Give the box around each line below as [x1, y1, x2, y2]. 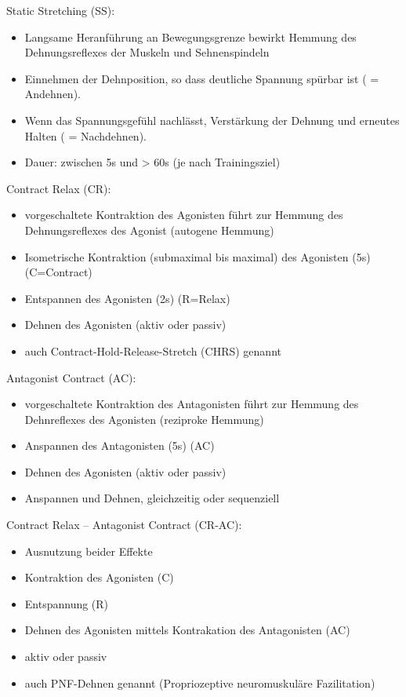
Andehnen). [24, 86, 81, 102]
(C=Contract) [24, 264, 92, 280]
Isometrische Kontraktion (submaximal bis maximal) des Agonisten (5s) [24, 248, 371, 265]
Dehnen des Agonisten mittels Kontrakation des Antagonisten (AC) [24, 622, 350, 638]
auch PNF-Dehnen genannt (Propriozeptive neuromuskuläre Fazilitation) [24, 674, 375, 691]
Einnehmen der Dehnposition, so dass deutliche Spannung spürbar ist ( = [24, 70, 379, 86]
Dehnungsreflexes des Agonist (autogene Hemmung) [24, 221, 274, 238]
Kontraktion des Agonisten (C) [24, 569, 174, 586]
